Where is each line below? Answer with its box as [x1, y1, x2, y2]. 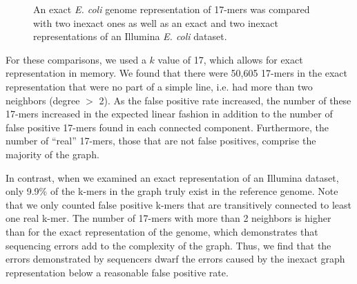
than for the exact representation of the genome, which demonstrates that [6, 224, 318, 238]
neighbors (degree [6, 93, 80, 107]
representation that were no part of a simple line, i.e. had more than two [6, 79, 313, 93]
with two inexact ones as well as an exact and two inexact [33, 15, 278, 30]
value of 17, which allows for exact [157, 52, 303, 66]
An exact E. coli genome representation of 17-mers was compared [33, 2, 310, 16]
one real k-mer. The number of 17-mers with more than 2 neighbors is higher [6, 211, 331, 225]
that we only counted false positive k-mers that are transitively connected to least [6, 197, 351, 211]
